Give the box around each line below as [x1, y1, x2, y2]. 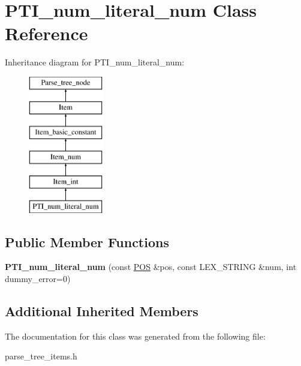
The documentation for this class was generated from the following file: [5, 329, 266, 342]
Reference [5, 21, 88, 46]
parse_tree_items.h [5, 350, 77, 362]
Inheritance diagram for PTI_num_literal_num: [5, 56, 185, 68]
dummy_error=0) [5, 272, 71, 285]
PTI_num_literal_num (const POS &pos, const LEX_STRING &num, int [5, 260, 297, 273]
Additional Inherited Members [5, 302, 198, 320]
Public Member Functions [5, 232, 169, 251]
